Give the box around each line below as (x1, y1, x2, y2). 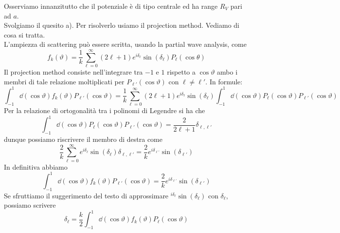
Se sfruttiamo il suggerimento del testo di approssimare (4, 190, 169, 200)
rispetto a (167, 67, 196, 77)
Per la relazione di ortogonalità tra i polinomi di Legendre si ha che (4, 105, 205, 116)
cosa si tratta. (4, 29, 45, 39)
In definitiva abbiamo (4, 161, 68, 172)
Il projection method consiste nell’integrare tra (4, 67, 143, 77)
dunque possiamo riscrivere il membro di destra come (4, 134, 162, 144)
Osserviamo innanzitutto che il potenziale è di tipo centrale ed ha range (4, 1, 218, 11)
